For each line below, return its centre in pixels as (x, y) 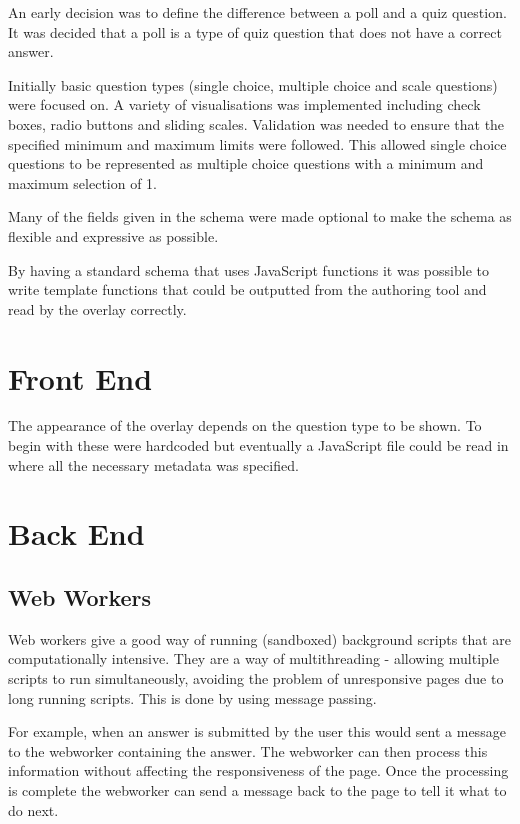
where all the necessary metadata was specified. (153, 464)
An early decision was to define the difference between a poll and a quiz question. (257, 12)
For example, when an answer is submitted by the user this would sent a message (257, 731)
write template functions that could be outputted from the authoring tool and (247, 289)
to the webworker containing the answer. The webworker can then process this (248, 750)
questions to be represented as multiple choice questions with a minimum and (246, 163)
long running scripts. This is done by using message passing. (192, 697)
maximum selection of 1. (83, 182)
